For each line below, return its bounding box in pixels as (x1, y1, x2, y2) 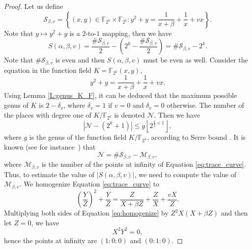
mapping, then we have (102, 28, 172, 38)
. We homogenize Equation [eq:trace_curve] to (19, 179, 160, 189)
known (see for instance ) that (4, 142, 96, 152)
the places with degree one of (4, 109, 91, 120)
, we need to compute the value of (134, 169, 236, 179)
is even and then (55, 55, 105, 65)
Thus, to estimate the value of (4, 169, 95, 179)
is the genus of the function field (29, 132, 127, 142)
